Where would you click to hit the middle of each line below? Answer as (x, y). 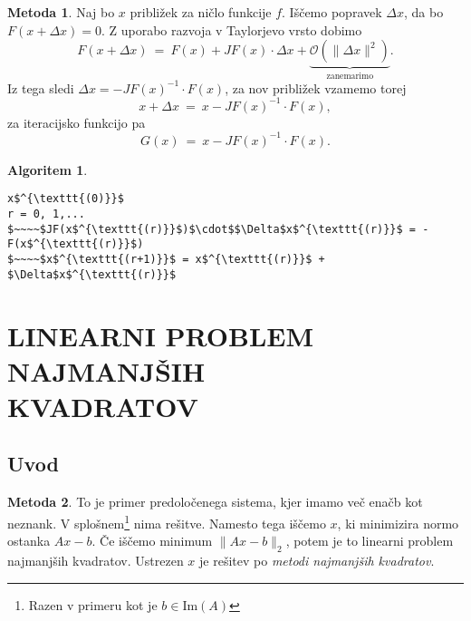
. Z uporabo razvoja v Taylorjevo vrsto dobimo (231, 29)
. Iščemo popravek (332, 12)
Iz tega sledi (41, 87)
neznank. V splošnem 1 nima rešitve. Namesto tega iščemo (167, 521)
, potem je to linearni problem (370, 541)
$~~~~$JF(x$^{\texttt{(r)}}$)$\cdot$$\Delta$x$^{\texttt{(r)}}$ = (212, 229)
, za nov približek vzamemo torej (316, 87)
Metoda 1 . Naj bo (61, 12)
